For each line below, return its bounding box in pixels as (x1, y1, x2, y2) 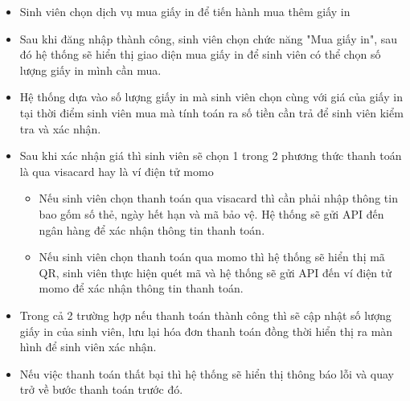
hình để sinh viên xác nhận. (19, 338, 157, 355)
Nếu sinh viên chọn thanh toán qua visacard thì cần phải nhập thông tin (39, 190, 398, 207)
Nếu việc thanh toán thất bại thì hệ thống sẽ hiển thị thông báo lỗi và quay (19, 365, 395, 382)
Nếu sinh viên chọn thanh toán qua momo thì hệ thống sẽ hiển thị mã (39, 248, 385, 265)
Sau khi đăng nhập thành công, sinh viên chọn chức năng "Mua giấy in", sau (19, 30, 397, 47)
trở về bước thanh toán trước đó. (19, 381, 183, 398)
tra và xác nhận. (19, 120, 101, 137)
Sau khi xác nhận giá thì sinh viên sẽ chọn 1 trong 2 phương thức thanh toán (19, 147, 402, 164)
